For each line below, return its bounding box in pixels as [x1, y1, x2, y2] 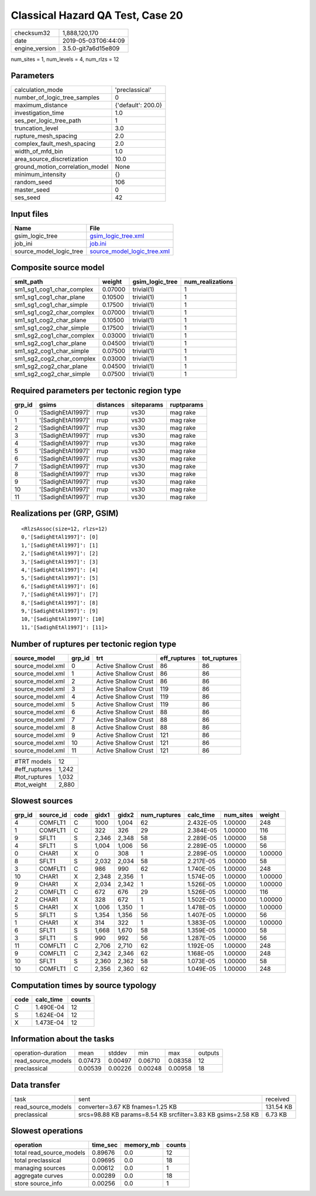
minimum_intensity [14, 171, 67, 179]
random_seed [14, 178, 52, 186]
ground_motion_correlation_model [14, 163, 109, 171]
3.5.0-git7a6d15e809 [62, 44, 120, 52]
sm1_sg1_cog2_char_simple [14, 324, 90, 332]
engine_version [14, 44, 56, 52]
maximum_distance [14, 101, 68, 110]
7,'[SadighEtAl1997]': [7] [21, 591, 99, 598]
